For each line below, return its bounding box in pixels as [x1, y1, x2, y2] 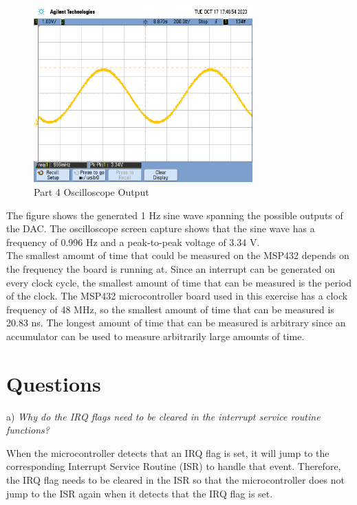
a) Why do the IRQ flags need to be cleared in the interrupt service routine [6, 409, 321, 423]
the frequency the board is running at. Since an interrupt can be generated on [6, 262, 335, 276]
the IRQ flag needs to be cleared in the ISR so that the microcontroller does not [6, 473, 345, 487]
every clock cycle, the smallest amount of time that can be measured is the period [6, 275, 352, 289]
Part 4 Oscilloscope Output [34, 185, 149, 199]
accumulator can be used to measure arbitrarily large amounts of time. [6, 328, 305, 343]
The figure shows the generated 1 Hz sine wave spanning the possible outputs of [6, 207, 343, 222]
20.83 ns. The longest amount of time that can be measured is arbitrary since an [6, 315, 346, 330]
